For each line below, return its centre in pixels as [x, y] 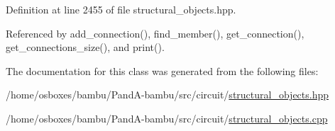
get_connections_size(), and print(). [85, 47]
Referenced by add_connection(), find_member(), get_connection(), [155, 33]
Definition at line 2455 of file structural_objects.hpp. [121, 9]
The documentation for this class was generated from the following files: [162, 70]
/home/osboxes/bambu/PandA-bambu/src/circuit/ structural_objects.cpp [167, 118]
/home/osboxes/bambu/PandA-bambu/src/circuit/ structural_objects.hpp [167, 95]
